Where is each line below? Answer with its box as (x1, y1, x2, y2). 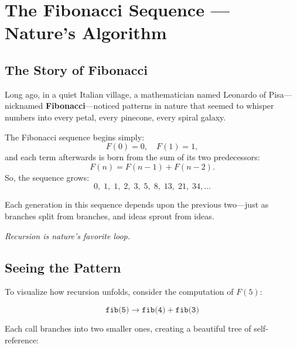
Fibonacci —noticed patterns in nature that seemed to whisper (46, 99, 274, 112)
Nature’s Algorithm (5, 20, 167, 44)
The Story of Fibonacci (5, 60, 148, 78)
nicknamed (5, 99, 43, 112)
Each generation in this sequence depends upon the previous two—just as (5, 198, 269, 211)
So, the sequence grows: (5, 171, 90, 183)
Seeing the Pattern (5, 258, 121, 276)
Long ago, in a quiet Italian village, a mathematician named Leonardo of (5, 88, 267, 100)
